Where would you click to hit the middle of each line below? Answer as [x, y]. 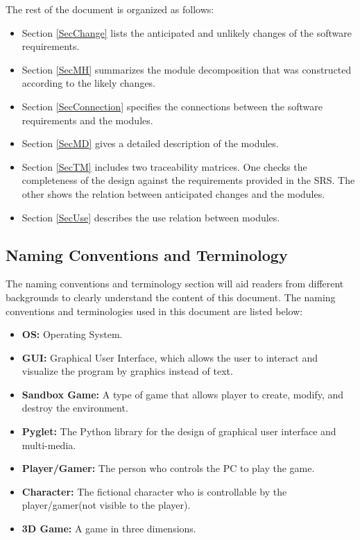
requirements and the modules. [87, 120]
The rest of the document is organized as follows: [110, 9]
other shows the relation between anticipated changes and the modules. [173, 193]
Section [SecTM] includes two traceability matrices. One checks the [164, 166]
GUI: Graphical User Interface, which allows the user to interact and [170, 357]
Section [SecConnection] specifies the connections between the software [172, 106]
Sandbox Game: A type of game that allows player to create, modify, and [183, 394]
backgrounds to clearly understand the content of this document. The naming [171, 297]
